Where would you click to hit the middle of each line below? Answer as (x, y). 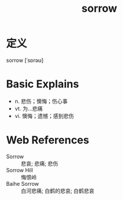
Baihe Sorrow (23, 183)
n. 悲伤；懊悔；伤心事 (41, 101)
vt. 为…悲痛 (29, 109)
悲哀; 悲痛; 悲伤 (40, 163)
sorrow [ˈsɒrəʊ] (25, 60)
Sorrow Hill (20, 170)
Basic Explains (43, 84)
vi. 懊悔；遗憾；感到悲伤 (44, 116)
